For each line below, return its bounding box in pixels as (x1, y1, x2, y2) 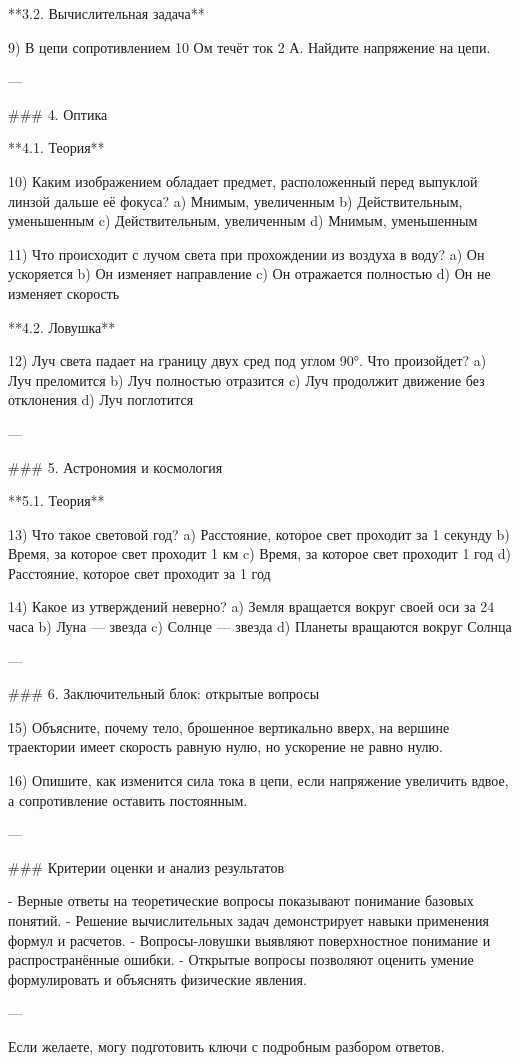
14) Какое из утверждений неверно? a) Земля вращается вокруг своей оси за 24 (8, 596, 495, 617)
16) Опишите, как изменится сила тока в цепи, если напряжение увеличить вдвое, (8, 770, 509, 791)
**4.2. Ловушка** (8, 316, 116, 337)
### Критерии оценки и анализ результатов (8, 856, 285, 877)
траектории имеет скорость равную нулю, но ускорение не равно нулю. (8, 736, 443, 757)
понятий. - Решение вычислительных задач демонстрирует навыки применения (8, 910, 489, 930)
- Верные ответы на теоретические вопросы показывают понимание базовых (8, 890, 474, 911)
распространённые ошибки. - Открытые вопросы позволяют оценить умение (8, 949, 474, 970)
